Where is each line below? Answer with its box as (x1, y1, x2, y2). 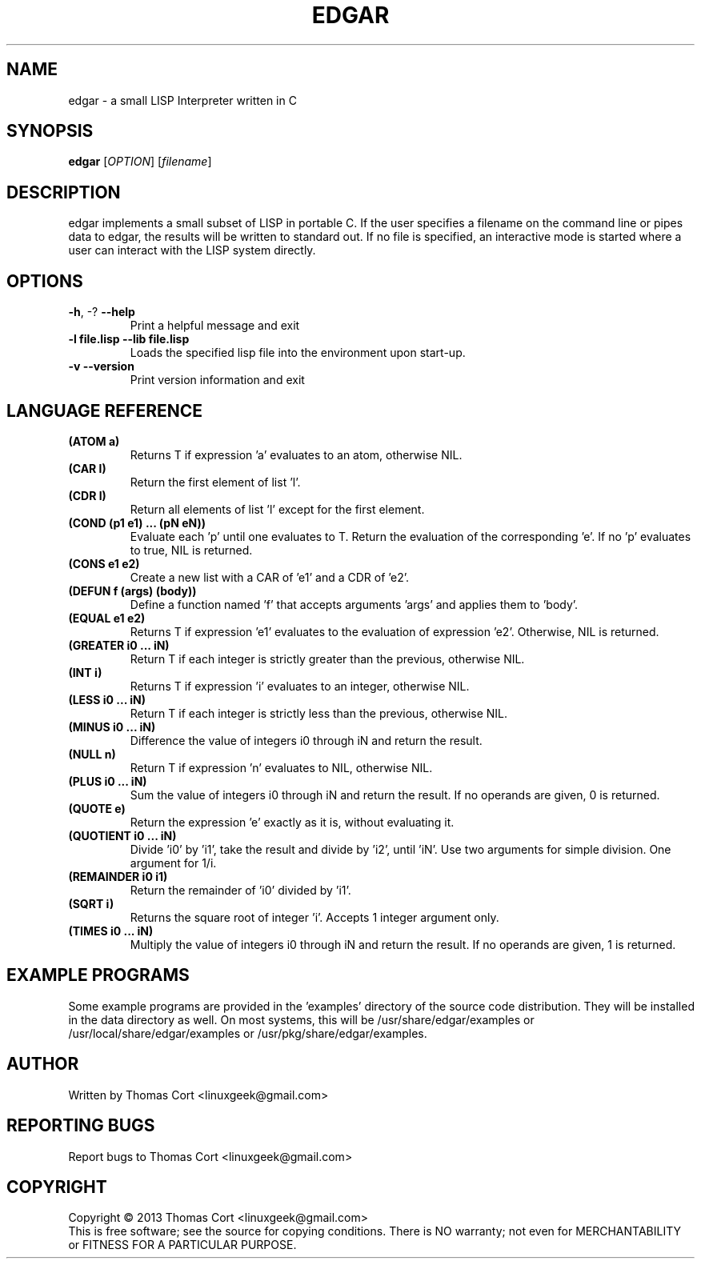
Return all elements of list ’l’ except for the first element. (130, 502, 425, 516)
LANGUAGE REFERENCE (6, 400, 203, 421)
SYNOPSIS (6, 121, 94, 142)
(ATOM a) (68, 434, 120, 448)
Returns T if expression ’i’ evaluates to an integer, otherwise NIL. (130, 679, 470, 693)
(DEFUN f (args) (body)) (68, 583, 197, 598)
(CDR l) (68, 488, 106, 502)
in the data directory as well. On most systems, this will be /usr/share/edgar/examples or (68, 1012, 535, 1027)
